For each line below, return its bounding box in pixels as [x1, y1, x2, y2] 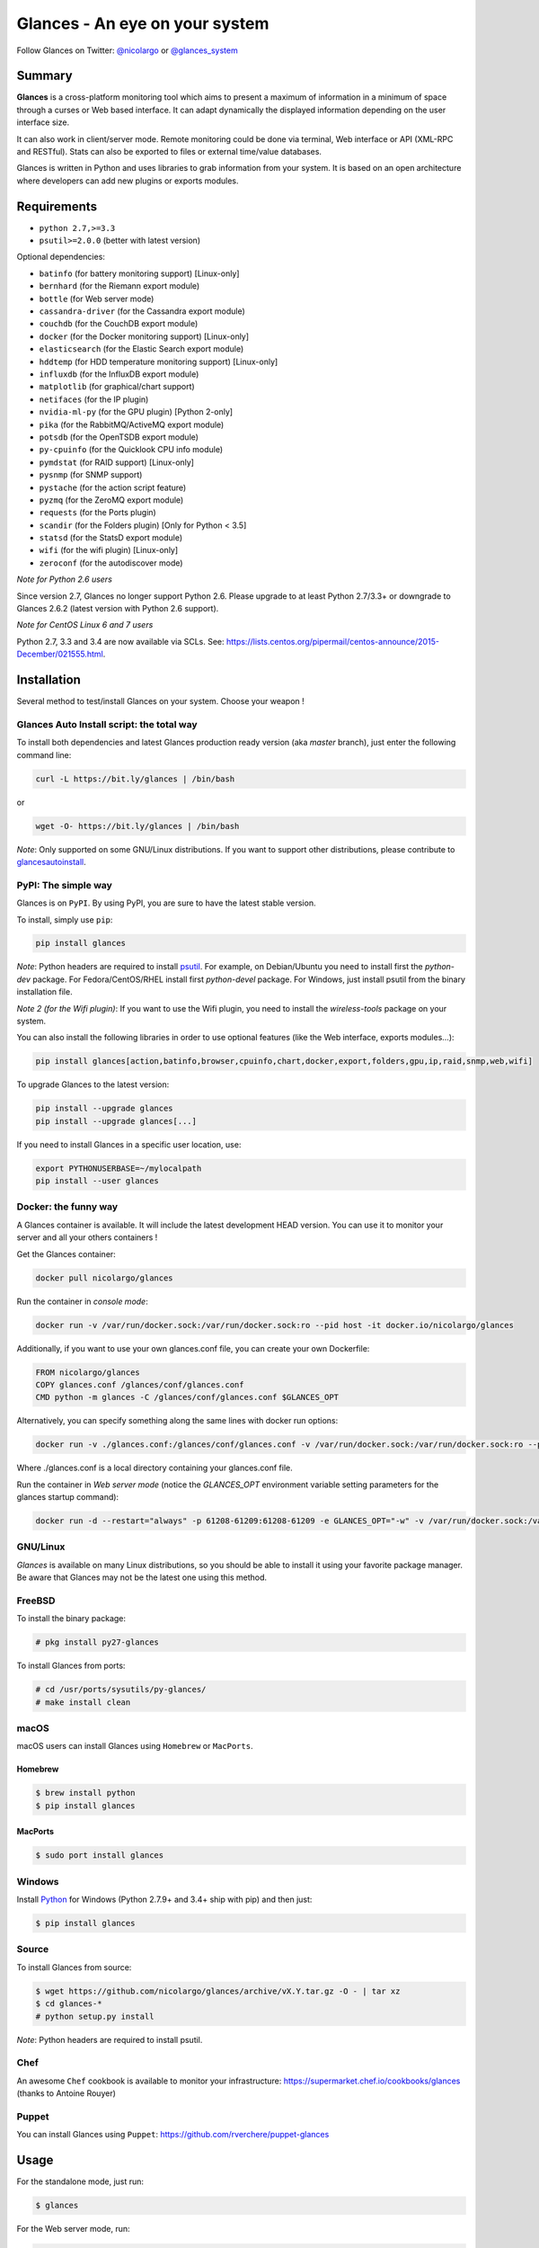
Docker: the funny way [16, 1200, 119, 1213]
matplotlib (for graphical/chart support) [39, 381, 195, 392]
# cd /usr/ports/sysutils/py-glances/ [35, 1684, 207, 1695]
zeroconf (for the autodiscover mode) [39, 558, 183, 568]
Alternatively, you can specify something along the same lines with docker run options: [16, 1415, 339, 1426]
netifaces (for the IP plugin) [39, 394, 149, 405]
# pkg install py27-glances [35, 1637, 159, 1647]
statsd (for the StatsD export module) [39, 532, 183, 543]
